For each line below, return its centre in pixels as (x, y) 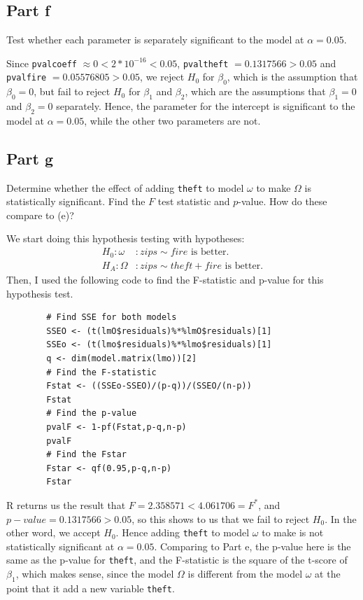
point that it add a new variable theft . (91, 588)
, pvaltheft (203, 63)
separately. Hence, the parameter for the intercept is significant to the (206, 106)
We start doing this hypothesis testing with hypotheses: (126, 238)
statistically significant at (60, 546)
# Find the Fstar (86, 455)
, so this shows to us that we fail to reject (221, 518)
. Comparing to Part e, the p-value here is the (252, 546)
